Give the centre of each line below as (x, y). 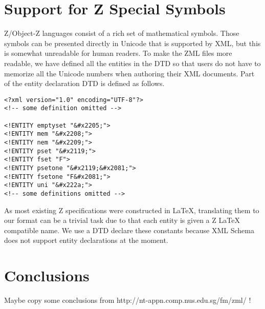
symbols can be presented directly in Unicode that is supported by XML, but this (132, 43)
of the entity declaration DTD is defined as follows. (84, 83)
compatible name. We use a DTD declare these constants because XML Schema (129, 230)
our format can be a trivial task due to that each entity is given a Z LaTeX (122, 220)
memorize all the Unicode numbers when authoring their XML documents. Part (129, 73)
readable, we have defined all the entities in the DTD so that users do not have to (132, 63)
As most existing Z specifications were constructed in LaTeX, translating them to (132, 210)
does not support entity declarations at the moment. (86, 240)
